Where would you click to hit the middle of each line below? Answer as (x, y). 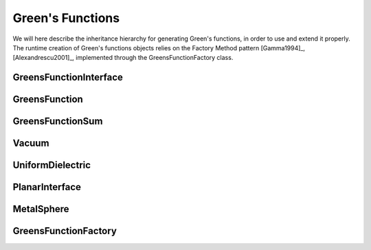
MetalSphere (41, 209)
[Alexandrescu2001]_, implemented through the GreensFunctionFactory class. (123, 58)
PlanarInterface (47, 187)
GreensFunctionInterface (68, 77)
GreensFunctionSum (58, 122)
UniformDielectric (52, 165)
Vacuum (31, 144)
